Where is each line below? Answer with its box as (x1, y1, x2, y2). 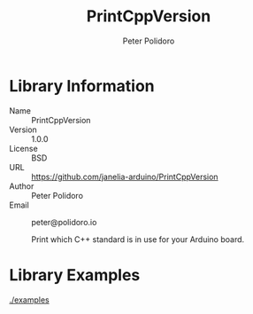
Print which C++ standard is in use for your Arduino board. (31, 233, 245, 245)
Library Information (9, 75, 155, 96)
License (9, 143, 38, 153)
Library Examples (9, 264, 141, 285)
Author (9, 180, 34, 192)
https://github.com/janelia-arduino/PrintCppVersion (31, 171, 218, 182)
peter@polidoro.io (31, 216, 97, 227)
